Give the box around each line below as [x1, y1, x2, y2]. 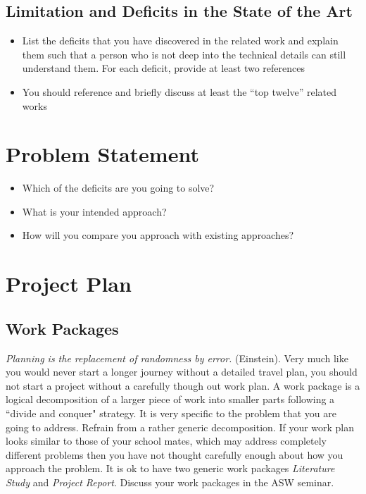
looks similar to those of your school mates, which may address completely [6, 433, 327, 448]
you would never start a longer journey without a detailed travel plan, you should [6, 364, 358, 379]
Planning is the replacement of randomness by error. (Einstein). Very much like [6, 350, 348, 365]
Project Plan [6, 269, 132, 298]
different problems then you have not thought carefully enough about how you [6, 447, 343, 462]
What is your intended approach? [22, 204, 167, 218]
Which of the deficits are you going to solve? [22, 180, 215, 195]
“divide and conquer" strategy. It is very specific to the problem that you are [6, 406, 336, 421]
